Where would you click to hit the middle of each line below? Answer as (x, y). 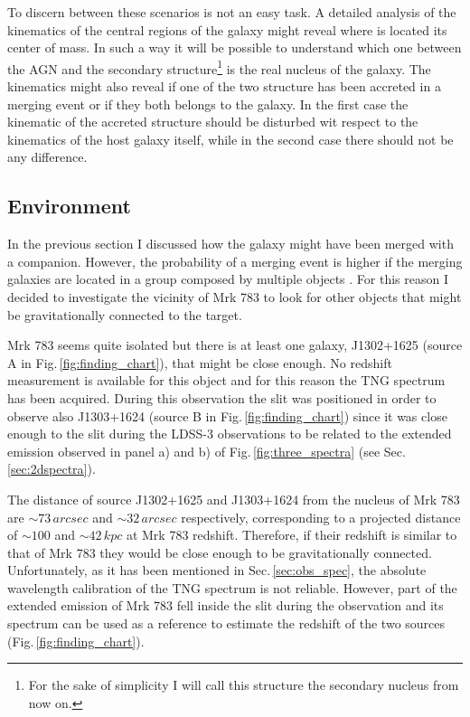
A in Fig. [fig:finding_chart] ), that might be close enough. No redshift (200, 362)
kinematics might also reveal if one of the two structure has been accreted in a (224, 86)
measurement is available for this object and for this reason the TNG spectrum (226, 380)
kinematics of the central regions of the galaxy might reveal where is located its (227, 29)
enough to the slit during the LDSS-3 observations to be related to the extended (230, 434)
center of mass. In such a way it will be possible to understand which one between (235, 47)
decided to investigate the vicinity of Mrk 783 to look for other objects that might (235, 296)
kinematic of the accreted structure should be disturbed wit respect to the (213, 122)
